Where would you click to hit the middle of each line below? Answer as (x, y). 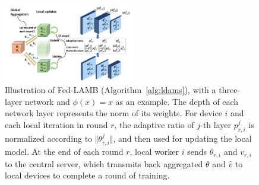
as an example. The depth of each (177, 101)
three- (230, 90)
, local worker (154, 151)
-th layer (216, 125)
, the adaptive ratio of (154, 125)
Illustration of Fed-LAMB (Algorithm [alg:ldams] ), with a (110, 90)
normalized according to (49, 138)
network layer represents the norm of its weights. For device (113, 113)
